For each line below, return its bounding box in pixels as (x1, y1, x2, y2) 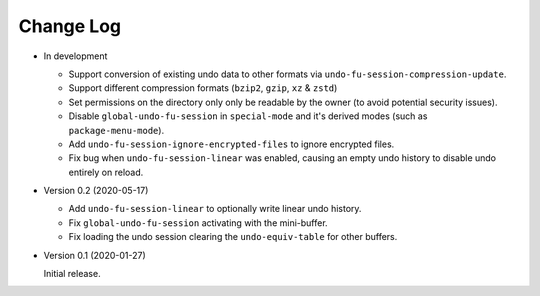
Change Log (18, 15, 122, 37)
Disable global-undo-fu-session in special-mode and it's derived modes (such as (68, 110, 428, 122)
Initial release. (43, 268, 101, 280)
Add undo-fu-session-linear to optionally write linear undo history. (68, 203, 362, 215)
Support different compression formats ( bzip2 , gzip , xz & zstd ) (68, 82, 338, 94)
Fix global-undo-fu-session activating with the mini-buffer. (68, 216, 329, 229)
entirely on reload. (68, 166, 144, 178)
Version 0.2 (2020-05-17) (43, 185, 149, 197)
